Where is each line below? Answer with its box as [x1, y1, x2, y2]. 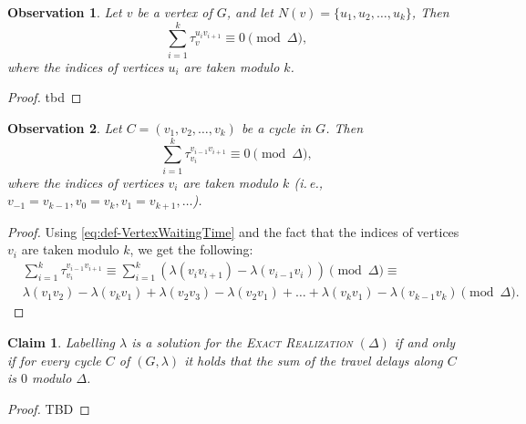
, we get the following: [129, 240, 253, 259]
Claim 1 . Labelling [7, 333, 116, 352]
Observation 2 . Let [7, 118, 122, 137]
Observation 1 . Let [7, 3, 122, 21]
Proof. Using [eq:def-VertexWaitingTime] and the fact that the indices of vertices [7, 222, 459, 241]
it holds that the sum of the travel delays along [184, 350, 443, 369]
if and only [394, 333, 456, 352]
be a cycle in [241, 118, 312, 137]
